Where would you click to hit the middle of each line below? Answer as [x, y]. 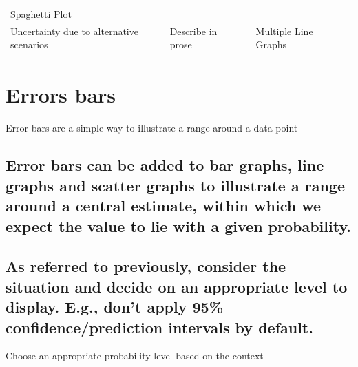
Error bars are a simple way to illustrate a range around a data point [152, 128]
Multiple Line [284, 31]
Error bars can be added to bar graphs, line [165, 165]
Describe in [193, 31]
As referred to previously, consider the [146, 266]
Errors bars [61, 95]
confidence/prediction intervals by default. [159, 327]
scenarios [29, 44]
